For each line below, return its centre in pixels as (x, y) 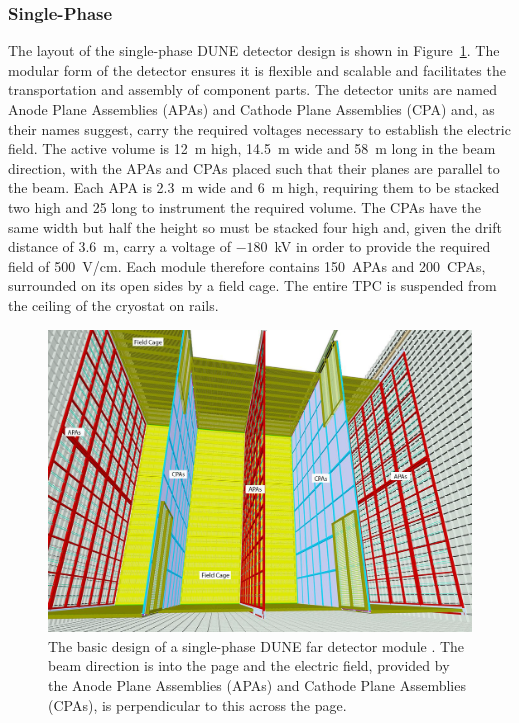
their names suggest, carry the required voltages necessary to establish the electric (259, 128)
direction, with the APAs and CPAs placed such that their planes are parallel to (254, 167)
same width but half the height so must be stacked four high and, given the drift (255, 226)
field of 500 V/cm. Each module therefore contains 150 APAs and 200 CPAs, (247, 265)
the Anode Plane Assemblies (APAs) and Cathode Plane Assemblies (257, 684)
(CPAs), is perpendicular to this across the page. (197, 704)
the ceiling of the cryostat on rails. (113, 304)
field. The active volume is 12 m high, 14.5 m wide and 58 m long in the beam (252, 148)
